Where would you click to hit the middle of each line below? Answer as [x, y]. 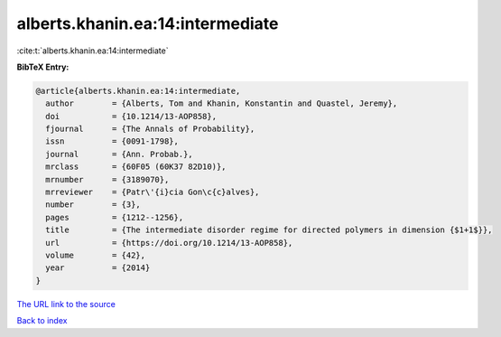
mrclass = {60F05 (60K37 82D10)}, [136, 167]
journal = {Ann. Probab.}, [119, 154]
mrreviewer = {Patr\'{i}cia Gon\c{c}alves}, [153, 192]
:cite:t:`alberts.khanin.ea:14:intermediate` [93, 51]
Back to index [42, 321]
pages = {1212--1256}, [115, 217]
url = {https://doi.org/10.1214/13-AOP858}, [169, 243]
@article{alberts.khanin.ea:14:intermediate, [138, 91]
